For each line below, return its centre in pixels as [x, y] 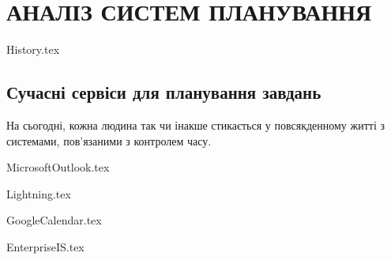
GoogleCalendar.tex [54, 220]
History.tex [33, 49]
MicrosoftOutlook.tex [58, 167]
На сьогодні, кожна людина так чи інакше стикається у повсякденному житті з [196, 124]
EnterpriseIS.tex [45, 246]
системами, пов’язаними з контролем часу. [109, 140]
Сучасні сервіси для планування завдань [164, 92]
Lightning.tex [39, 193]
